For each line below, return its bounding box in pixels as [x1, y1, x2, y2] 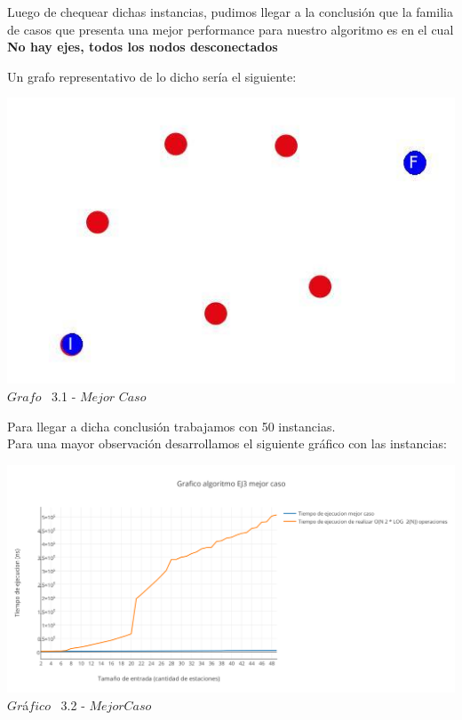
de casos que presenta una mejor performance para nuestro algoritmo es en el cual [7, 20, 454, 38]
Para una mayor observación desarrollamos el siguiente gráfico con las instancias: [7, 434, 447, 453]
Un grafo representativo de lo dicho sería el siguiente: [7, 67, 297, 85]
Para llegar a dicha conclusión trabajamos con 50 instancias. [7, 416, 336, 435]
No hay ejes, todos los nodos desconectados [7, 37, 278, 56]
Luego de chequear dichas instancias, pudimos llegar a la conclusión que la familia [7, 3, 453, 20]
